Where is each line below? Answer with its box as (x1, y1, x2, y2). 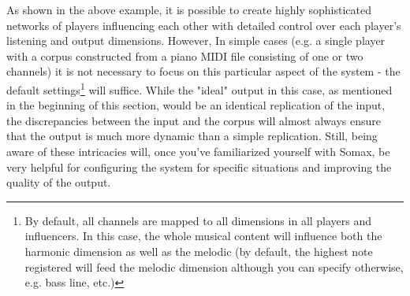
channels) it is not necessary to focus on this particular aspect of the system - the (6, 63, 401, 80)
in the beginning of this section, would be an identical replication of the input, (6, 97, 386, 113)
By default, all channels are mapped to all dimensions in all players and (24, 212, 372, 228)
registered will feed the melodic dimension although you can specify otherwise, (24, 258, 404, 275)
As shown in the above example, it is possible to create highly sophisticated (6, 2, 371, 17)
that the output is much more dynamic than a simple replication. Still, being (6, 128, 378, 144)
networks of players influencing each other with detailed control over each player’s (6, 17, 401, 33)
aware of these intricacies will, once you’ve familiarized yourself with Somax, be (6, 143, 390, 159)
